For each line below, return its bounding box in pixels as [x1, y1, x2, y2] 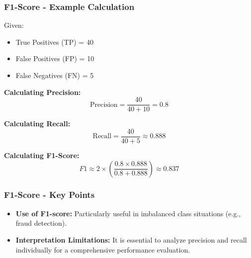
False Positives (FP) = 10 [15, 53, 94, 64]
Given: [4, 20, 24, 30]
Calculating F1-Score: [4, 150, 80, 160]
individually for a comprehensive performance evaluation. [15, 244, 190, 255]
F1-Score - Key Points [4, 188, 95, 201]
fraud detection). [15, 218, 67, 228]
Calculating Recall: [4, 118, 71, 129]
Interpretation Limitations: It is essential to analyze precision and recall [15, 234, 247, 245]
